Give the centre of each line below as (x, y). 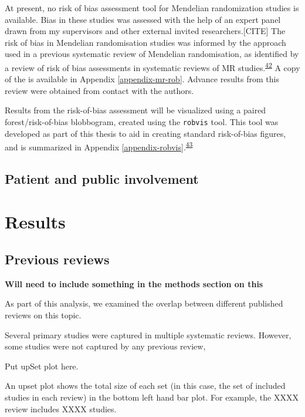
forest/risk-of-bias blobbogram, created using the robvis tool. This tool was (142, 122)
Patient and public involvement (102, 178)
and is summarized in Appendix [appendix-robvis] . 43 (99, 146)
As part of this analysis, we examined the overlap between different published (144, 303)
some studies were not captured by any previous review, (105, 346)
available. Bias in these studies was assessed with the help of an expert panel (143, 19)
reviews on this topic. (43, 315)
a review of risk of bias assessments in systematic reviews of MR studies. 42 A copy (152, 66)
